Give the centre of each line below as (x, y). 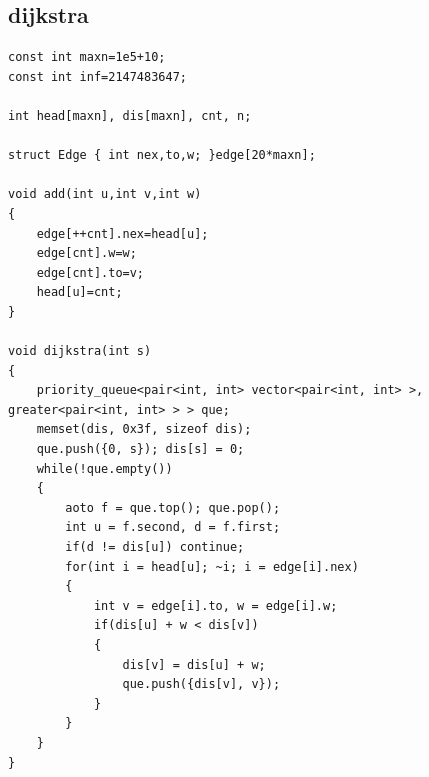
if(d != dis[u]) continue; (155, 547)
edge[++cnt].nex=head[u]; (122, 233)
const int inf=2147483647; (97, 76)
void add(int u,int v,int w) (105, 194)
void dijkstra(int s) (80, 351)
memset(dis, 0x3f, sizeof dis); (144, 429)
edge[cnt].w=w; (86, 253)
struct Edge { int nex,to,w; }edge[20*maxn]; (162, 155)
